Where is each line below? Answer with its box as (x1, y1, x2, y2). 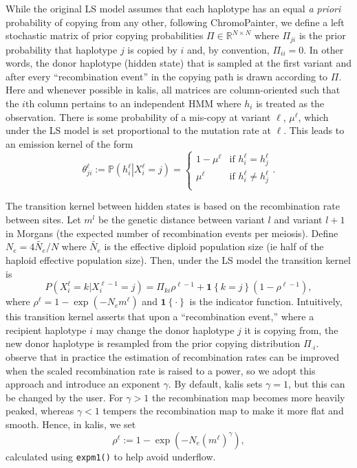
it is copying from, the (244, 322, 338, 337)
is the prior (299, 28, 346, 43)
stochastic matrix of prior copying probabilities (6, 28, 204, 43)
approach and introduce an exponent (6, 377, 160, 391)
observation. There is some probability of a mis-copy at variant (6, 109, 271, 124)
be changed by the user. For (6, 390, 123, 404)
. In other (303, 42, 344, 56)
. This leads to (283, 123, 345, 137)
